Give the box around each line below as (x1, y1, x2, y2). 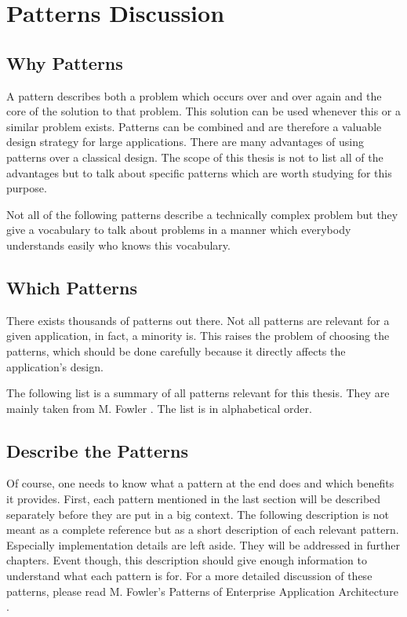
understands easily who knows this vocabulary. (6, 236, 231, 253)
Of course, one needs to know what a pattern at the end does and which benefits (6, 475, 394, 491)
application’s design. (6, 358, 104, 374)
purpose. (6, 180, 47, 196)
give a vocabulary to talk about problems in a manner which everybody (6, 221, 351, 238)
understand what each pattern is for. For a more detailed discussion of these (6, 568, 372, 584)
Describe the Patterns (6, 438, 188, 462)
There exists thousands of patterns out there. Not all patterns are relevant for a (6, 312, 390, 328)
